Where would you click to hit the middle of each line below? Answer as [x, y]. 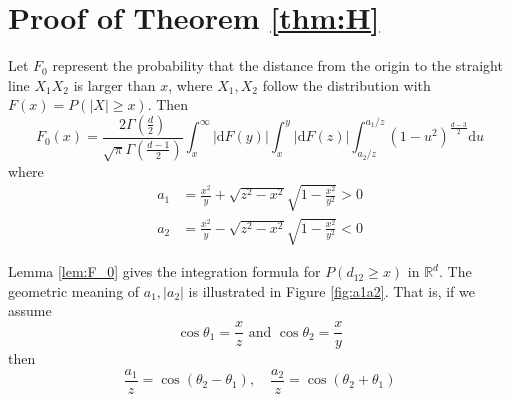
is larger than [114, 84]
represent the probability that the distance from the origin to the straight [277, 65]
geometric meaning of [74, 290]
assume [30, 310]
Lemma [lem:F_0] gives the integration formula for [164, 271]
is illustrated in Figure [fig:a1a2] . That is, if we [331, 290]
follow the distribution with [346, 84]
